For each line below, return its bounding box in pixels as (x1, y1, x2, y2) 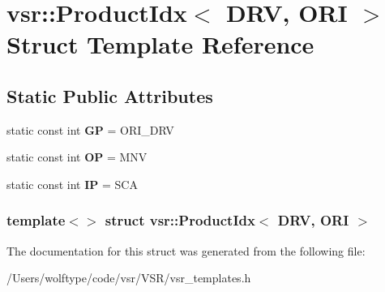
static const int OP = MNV (6, 148, 148, 165)
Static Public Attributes (6, 83, 213, 108)
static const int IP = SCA (6, 175, 138, 192)
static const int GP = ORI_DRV (6, 121, 174, 138)
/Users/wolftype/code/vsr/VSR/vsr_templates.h (6, 269, 251, 286)
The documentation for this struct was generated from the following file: (6, 242, 366, 259)
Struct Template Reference (6, 28, 314, 61)
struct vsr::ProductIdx (105, 210, 255, 230)
